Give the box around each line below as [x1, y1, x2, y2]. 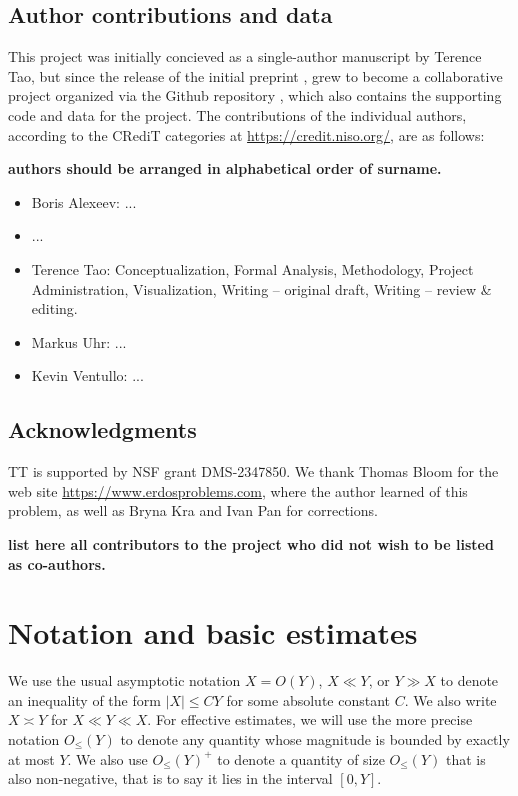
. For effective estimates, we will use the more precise [147, 709, 473, 730]
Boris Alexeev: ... [31, 191, 137, 212]
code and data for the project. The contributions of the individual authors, [8, 104, 467, 125]
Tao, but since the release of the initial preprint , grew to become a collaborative [8, 65, 503, 86]
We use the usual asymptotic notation [8, 670, 241, 691]
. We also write [404, 689, 497, 710]
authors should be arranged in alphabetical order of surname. [8, 158, 442, 179]
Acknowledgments [8, 414, 197, 445]
